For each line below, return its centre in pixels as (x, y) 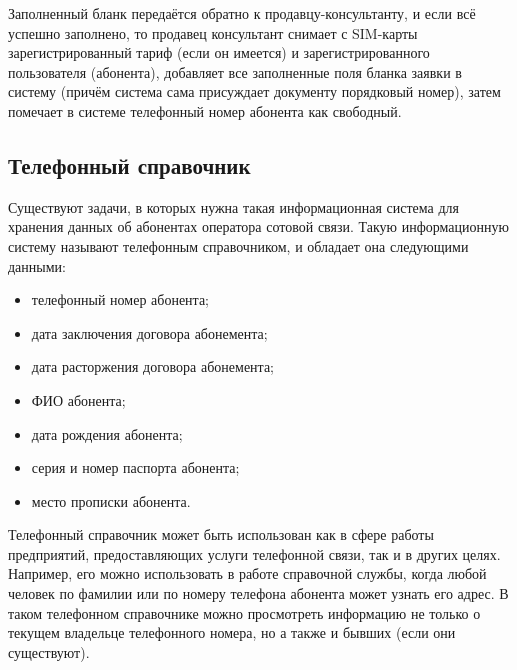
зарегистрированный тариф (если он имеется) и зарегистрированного (219, 52)
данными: (37, 265)
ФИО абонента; (78, 399)
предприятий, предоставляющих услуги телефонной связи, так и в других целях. (254, 553)
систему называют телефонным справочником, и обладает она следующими (238, 245)
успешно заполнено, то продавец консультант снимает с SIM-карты (213, 32)
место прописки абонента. (111, 500)
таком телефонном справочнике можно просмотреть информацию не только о (244, 612)
